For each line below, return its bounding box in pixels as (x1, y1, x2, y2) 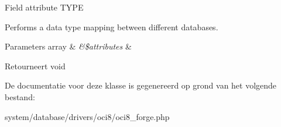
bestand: (5, 90, 35, 103)
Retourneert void (5, 59, 66, 72)
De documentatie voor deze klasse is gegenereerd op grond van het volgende (5, 79, 277, 91)
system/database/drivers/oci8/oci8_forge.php (5, 110, 170, 122)
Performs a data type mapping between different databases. (5, 20, 218, 33)
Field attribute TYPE (5, 1, 84, 13)
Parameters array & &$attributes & (5, 40, 132, 52)
